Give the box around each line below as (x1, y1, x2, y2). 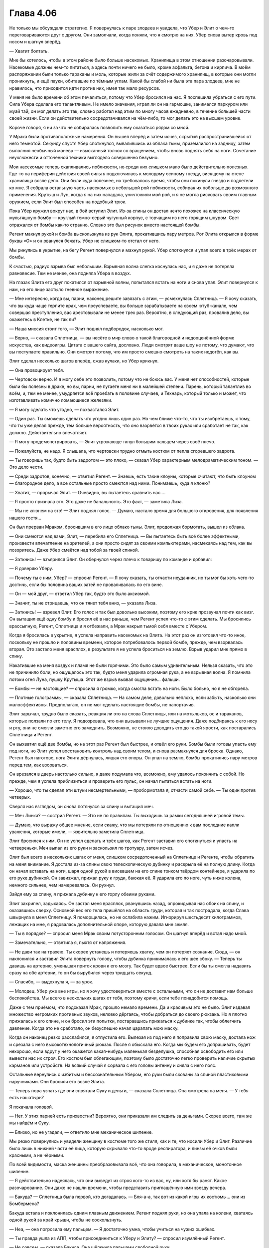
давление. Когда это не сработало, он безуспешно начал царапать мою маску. (9, 1025, 179, 1031)
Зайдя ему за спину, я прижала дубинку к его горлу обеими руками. (9, 891, 156, 897)
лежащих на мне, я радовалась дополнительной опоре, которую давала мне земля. (9, 921, 189, 927)
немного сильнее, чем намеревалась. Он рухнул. (9, 882, 115, 888)
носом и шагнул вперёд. (9, 39, 62, 45)
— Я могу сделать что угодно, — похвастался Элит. (9, 406, 120, 412)
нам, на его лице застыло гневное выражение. (9, 286, 110, 292)
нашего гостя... (9, 515, 42, 521)
